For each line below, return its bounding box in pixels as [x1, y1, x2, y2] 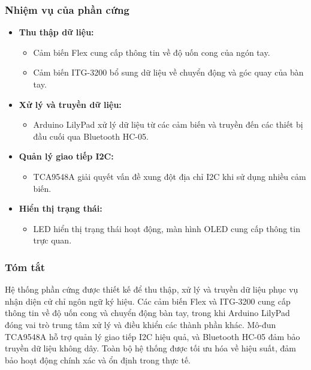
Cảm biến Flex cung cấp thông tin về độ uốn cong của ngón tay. [33, 46, 270, 58]
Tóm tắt [5, 259, 46, 274]
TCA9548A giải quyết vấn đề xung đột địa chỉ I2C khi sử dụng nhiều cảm [33, 170, 306, 182]
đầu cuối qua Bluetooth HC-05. [33, 130, 149, 142]
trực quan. [33, 234, 72, 246]
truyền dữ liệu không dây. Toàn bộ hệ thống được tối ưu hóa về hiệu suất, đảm [5, 342, 296, 354]
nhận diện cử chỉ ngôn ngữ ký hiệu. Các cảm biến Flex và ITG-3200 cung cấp [5, 294, 291, 307]
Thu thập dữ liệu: [19, 26, 94, 38]
